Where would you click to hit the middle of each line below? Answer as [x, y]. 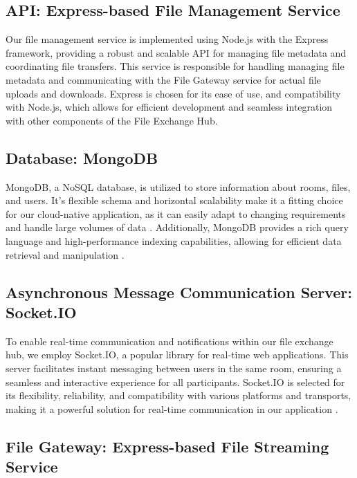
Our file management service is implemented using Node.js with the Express [167, 39]
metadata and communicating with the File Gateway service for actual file [163, 79]
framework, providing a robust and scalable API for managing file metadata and [176, 52]
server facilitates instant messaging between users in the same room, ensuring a [174, 368]
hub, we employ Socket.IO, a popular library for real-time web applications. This [177, 355]
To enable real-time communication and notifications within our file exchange [170, 341]
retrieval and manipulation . [65, 254]
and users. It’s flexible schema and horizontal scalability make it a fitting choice [174, 200]
